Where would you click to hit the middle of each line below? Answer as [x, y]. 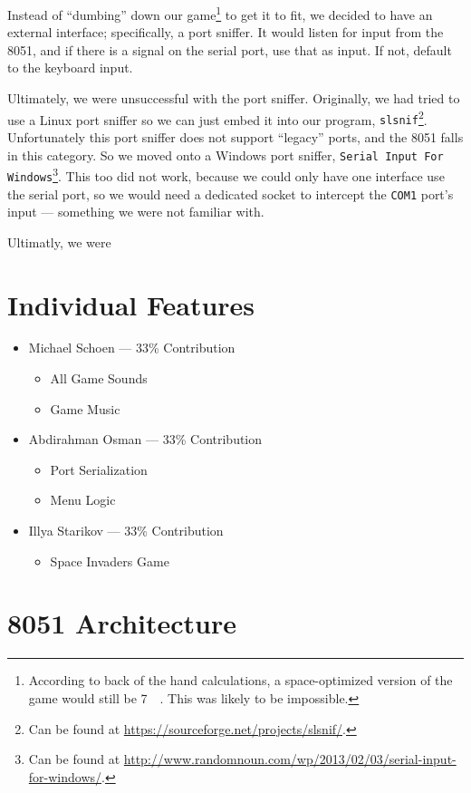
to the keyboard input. [70, 68]
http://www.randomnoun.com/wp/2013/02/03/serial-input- [290, 759]
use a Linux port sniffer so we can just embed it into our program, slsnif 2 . [217, 118]
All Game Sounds [99, 378]
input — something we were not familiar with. [136, 212]
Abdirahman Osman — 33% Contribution [145, 439]
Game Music [85, 408]
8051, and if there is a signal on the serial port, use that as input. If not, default [230, 49]
